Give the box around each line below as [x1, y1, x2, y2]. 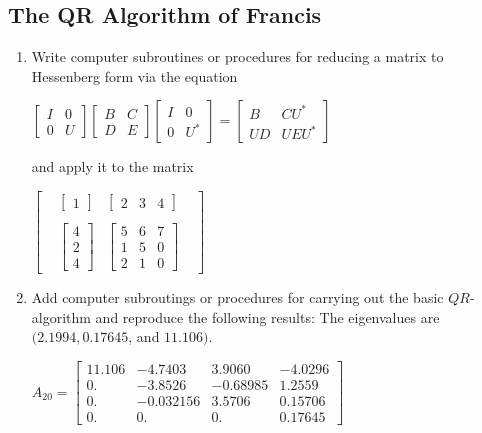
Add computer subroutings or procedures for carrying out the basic [31, 287, 444, 308]
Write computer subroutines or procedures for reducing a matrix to [31, 46, 444, 67]
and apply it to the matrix [31, 156, 194, 177]
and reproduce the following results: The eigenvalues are [95, 306, 440, 327]
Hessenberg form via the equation [31, 65, 238, 86]
